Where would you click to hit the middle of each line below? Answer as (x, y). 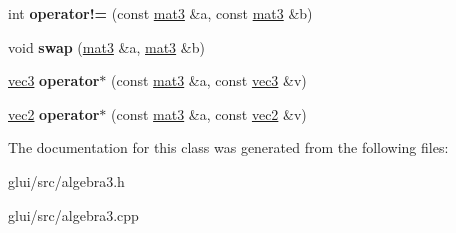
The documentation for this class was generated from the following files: (228, 147)
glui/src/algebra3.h (66, 180)
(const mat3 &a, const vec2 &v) (209, 113)
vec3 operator (54, 80)
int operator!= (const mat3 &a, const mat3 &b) (160, 13)
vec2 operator (54, 113)
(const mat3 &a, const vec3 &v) (209, 80)
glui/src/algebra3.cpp (73, 214)
